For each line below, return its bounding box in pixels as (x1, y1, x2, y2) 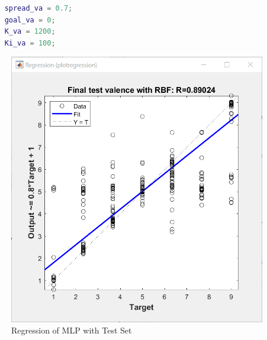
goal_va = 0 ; (4, 15, 56, 24)
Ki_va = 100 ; (4, 38, 56, 47)
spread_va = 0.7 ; (4, 4, 73, 12)
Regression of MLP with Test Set (11, 324, 132, 336)
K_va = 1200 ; (4, 27, 56, 36)
